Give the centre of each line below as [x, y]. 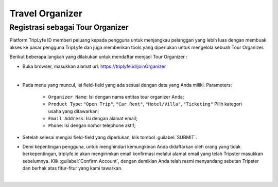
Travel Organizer [46, 13]
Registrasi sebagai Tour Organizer [69, 27]
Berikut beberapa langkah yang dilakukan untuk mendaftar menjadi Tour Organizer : [99, 57]
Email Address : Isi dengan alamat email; [93, 118]
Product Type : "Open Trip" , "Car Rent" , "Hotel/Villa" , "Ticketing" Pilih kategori [145, 104]
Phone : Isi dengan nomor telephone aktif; [92, 125]
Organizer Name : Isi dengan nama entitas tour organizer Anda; [116, 97]
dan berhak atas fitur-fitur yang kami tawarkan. [73, 168]
